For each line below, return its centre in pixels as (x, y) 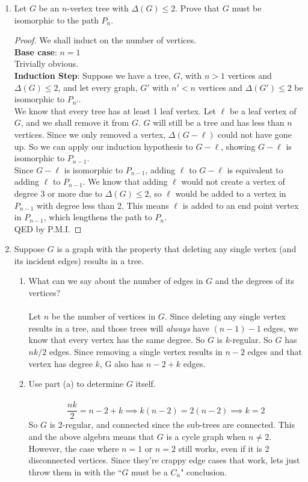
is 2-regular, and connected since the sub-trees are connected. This (172, 425)
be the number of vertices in (103, 316)
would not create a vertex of (233, 181)
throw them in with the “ (75, 471)
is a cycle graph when (206, 437)
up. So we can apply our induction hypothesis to (103, 146)
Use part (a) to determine (76, 384)
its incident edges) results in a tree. (79, 260)
